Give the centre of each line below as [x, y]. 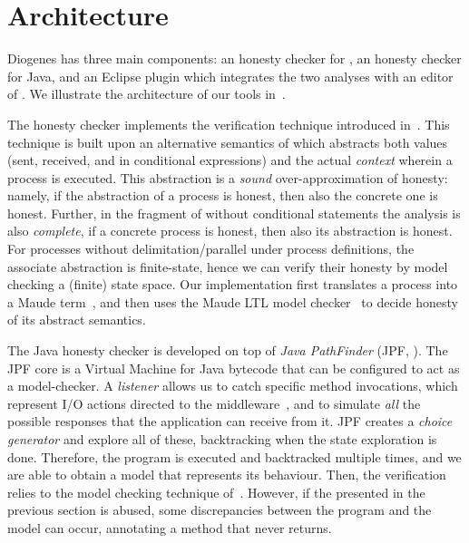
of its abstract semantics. [77, 320]
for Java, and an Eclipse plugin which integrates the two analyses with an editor [230, 76]
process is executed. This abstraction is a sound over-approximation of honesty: [228, 177]
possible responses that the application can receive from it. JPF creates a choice [230, 421]
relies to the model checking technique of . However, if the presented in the [216, 492]
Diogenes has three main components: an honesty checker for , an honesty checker [234, 58]
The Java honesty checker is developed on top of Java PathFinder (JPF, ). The [228, 350]
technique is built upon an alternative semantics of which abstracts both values [228, 142]
